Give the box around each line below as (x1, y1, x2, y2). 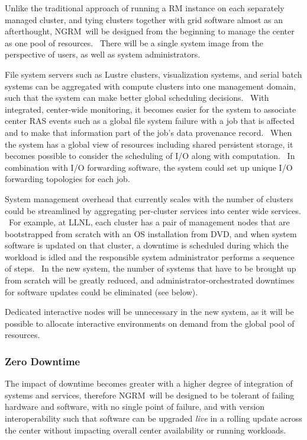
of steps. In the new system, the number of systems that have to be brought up (5, 262, 296, 275)
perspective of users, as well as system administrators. (5, 48, 201, 60)
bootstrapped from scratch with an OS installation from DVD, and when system (5, 227, 297, 240)
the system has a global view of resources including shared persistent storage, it (5, 138, 293, 150)
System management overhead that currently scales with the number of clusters (5, 192, 293, 205)
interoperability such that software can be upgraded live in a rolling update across (5, 412, 302, 425)
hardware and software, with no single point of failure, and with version (5, 400, 265, 413)
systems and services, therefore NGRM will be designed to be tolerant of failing (5, 388, 295, 401)
